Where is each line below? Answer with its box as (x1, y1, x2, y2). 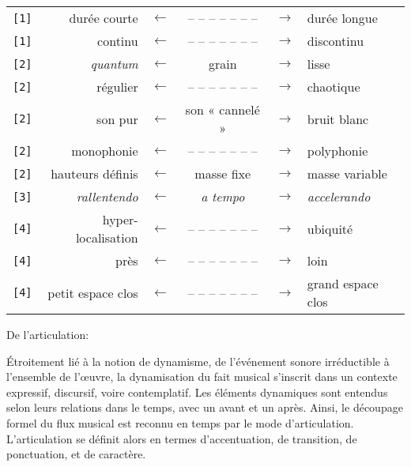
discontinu (307, 32, 364, 50)
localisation (75, 228, 138, 247)
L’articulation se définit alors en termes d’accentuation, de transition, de (6, 430, 357, 446)
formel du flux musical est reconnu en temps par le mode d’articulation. (6, 414, 354, 431)
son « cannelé (185, 100, 260, 119)
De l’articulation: (6, 326, 89, 342)
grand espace (307, 274, 379, 292)
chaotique (307, 77, 360, 96)
